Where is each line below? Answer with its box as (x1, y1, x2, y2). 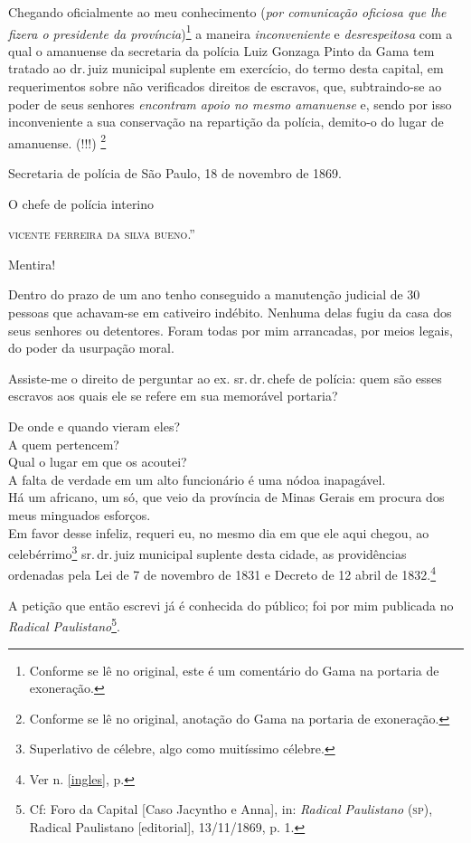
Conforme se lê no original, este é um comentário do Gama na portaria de (29, 660, 439, 679)
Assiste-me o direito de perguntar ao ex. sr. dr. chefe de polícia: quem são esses (8, 368, 442, 387)
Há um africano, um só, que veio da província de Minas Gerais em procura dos (8, 488, 445, 507)
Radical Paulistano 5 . (8, 614, 120, 635)
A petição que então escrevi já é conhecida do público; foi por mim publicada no (8, 595, 454, 614)
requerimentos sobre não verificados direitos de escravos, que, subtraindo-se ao (8, 77, 442, 96)
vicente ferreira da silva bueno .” (8, 224, 195, 243)
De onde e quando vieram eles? (8, 417, 181, 435)
